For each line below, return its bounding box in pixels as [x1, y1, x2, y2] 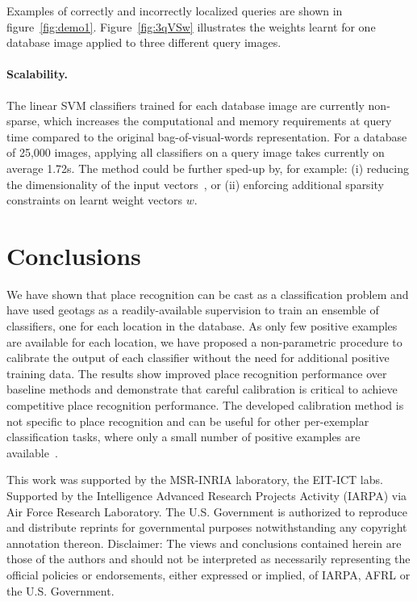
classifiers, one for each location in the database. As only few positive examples [6, 318, 398, 335]
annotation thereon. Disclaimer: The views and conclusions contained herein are [6, 534, 402, 551]
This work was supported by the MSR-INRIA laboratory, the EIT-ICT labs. [6, 471, 383, 488]
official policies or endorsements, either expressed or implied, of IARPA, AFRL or [6, 566, 411, 583]
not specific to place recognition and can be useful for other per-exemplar [6, 412, 369, 429]
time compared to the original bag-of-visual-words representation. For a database [6, 128, 407, 145]
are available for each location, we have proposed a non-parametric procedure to [6, 333, 402, 350]
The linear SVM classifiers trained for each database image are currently [6, 96, 365, 113]
